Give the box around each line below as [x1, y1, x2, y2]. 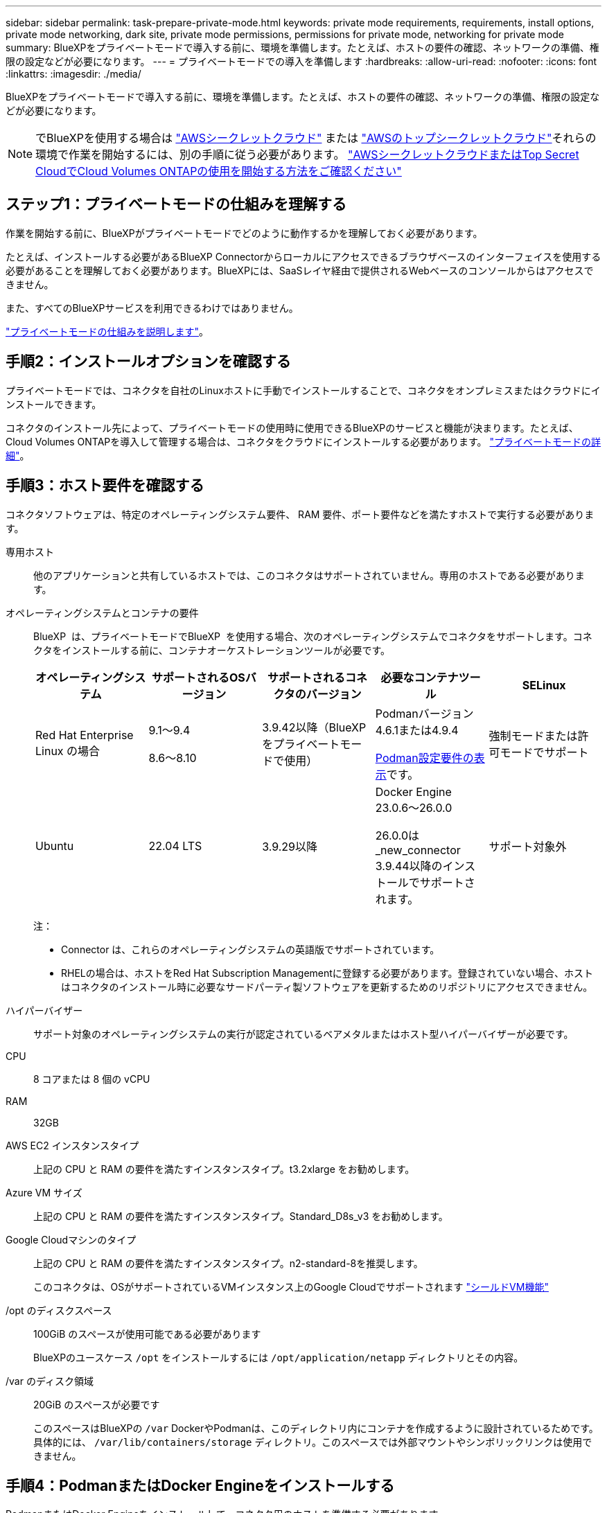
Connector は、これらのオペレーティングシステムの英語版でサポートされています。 [61, 943, 440, 955]
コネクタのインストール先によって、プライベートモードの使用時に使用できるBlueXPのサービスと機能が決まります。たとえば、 [6, 421, 579, 434]
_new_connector [375, 842, 461, 857]
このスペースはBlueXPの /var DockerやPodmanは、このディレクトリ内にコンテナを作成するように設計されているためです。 [33, 1422, 599, 1434]
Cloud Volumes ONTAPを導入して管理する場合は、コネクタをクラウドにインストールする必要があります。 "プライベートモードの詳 [6, 435, 601, 448]
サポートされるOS [151, 670, 245, 684]
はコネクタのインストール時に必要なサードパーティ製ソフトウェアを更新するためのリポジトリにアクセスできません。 [61, 980, 593, 993]
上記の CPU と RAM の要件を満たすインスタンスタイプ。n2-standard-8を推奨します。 [33, 1257, 423, 1269]
